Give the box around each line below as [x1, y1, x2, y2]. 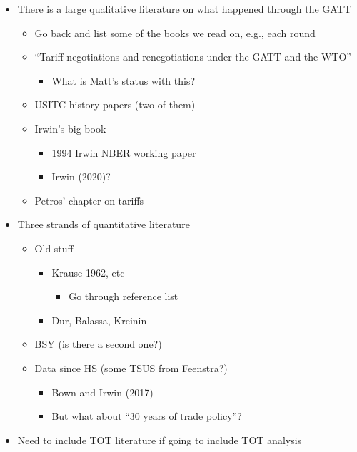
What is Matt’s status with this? [51, 73, 196, 88]
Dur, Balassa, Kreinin [51, 312, 147, 327]
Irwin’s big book [34, 120, 106, 135]
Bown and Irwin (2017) [51, 384, 154, 399]
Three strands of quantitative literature [17, 217, 190, 232]
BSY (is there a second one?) [34, 337, 162, 351]
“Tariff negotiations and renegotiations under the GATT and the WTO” [34, 49, 351, 64]
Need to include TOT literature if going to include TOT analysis [17, 432, 302, 447]
